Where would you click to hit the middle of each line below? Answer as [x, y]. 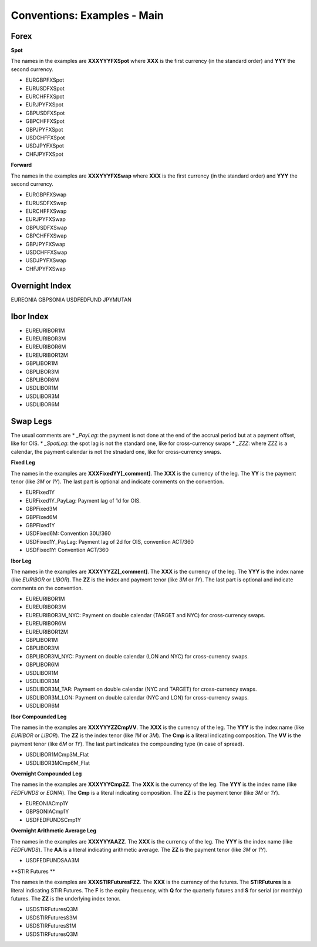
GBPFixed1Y [40, 525]
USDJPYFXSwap [46, 260]
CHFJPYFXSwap [45, 269]
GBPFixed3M [41, 509]
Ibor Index [30, 317]
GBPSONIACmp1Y [47, 812]
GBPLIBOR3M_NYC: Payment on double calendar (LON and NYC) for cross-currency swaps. [137, 656]
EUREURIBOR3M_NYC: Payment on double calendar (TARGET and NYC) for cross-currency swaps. [145, 615]
